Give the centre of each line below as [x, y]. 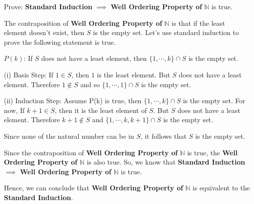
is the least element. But [134, 74]
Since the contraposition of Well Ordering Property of [91, 152]
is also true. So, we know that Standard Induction [166, 162]
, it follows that [163, 136]
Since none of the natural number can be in [69, 136]
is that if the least [198, 23]
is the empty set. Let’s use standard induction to [166, 32]
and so [90, 84]
